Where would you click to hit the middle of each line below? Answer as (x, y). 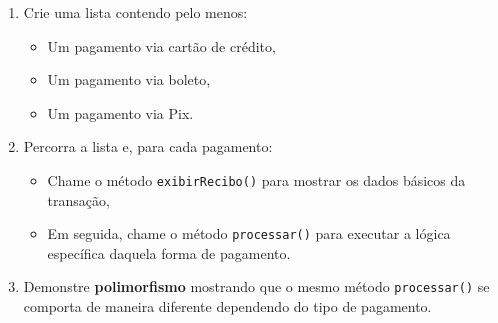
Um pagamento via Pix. (120, 112)
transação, (78, 199)
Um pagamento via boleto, (129, 79)
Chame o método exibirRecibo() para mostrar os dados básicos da (256, 179)
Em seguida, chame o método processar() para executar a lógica (249, 233)
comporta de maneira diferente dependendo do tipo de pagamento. (227, 306)
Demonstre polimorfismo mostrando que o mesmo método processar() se (256, 286)
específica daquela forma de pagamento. (169, 252)
